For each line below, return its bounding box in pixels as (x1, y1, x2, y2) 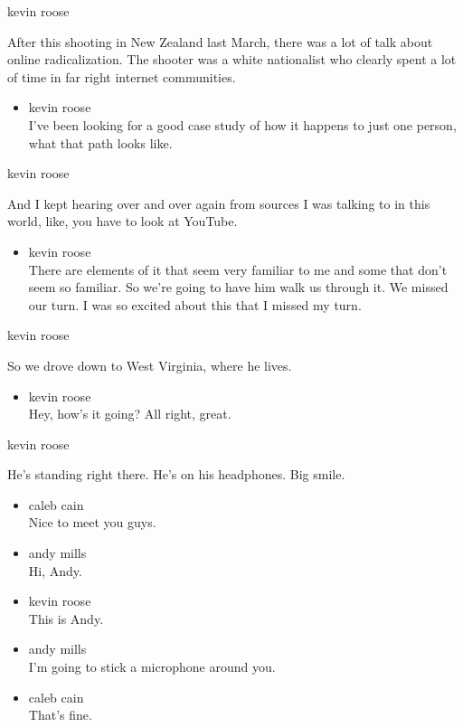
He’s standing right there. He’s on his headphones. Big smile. (7, 465, 345, 484)
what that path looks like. (28, 133, 173, 152)
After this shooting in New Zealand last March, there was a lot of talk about (7, 32, 433, 51)
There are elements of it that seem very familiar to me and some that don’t (28, 260, 448, 279)
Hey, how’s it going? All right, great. (28, 404, 231, 423)
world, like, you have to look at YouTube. (7, 212, 238, 231)
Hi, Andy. (28, 561, 82, 580)
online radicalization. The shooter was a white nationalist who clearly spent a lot (7, 50, 457, 69)
